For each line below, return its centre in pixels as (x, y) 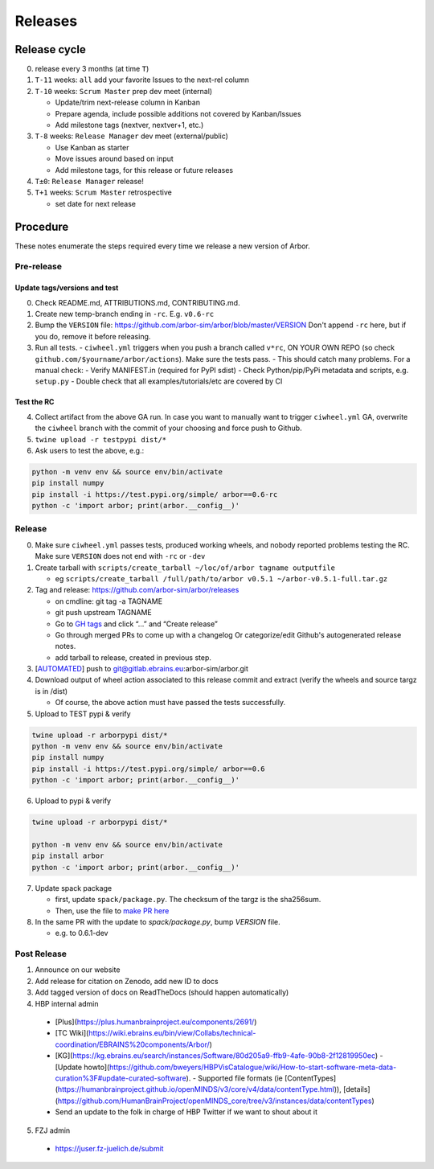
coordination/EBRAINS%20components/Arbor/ (133, 1044)
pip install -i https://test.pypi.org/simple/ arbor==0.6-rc (155, 494)
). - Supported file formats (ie (234, 1078)
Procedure (42, 226)
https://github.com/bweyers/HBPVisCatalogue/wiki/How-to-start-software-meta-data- (253, 1067)
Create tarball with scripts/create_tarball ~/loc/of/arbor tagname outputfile (185, 568)
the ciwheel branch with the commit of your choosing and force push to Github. (168, 428)
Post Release (41, 954)
